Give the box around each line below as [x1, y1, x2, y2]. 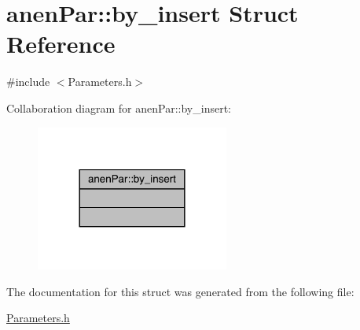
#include [6, 73, 50, 90]
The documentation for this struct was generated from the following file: [6, 283, 354, 299]
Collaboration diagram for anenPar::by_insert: [6, 99, 231, 116]
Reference [6, 28, 116, 60]
